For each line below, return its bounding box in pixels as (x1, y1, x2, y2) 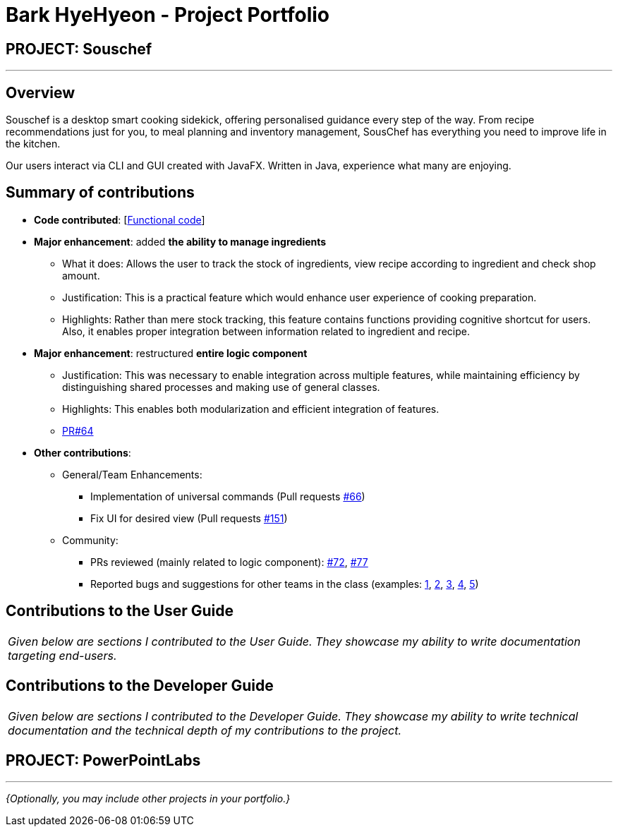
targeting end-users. (8, 648, 117, 663)
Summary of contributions (6, 183, 195, 202)
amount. (62, 269, 100, 282)
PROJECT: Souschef (6, 40, 152, 58)
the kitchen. (6, 138, 61, 150)
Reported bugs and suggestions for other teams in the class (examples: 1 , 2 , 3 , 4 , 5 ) (90, 577, 479, 590)
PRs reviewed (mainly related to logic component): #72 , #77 (90, 555, 368, 568)
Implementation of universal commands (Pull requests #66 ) (90, 490, 365, 502)
